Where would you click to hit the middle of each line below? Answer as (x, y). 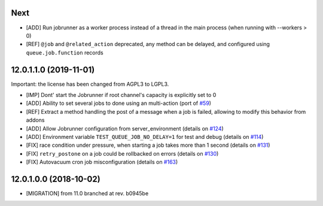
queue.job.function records (65, 52)
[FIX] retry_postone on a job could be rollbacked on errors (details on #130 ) (122, 153)
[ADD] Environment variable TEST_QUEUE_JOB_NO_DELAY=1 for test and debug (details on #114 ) (145, 137)
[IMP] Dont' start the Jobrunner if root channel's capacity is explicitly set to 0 (121, 95)
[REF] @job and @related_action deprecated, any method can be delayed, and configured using (148, 44)
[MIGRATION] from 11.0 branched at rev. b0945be (87, 193)
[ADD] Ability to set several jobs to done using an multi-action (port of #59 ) (119, 103)
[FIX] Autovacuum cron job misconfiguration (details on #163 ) (102, 162)
